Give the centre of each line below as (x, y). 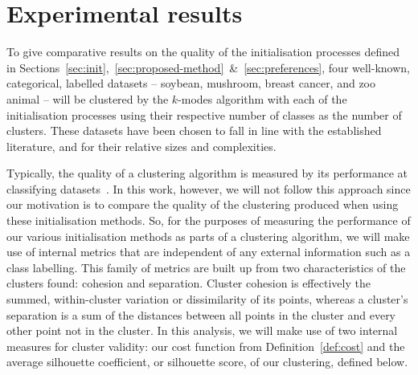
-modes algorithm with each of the (262, 98)
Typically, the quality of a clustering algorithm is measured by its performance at (207, 173)
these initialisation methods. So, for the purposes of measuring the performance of (209, 220)
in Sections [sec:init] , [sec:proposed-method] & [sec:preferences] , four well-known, (208, 67)
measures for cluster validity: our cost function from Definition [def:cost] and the (206, 346)
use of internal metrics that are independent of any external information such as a (209, 252)
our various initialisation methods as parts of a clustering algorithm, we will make (208, 236)
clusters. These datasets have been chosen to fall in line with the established (194, 130)
